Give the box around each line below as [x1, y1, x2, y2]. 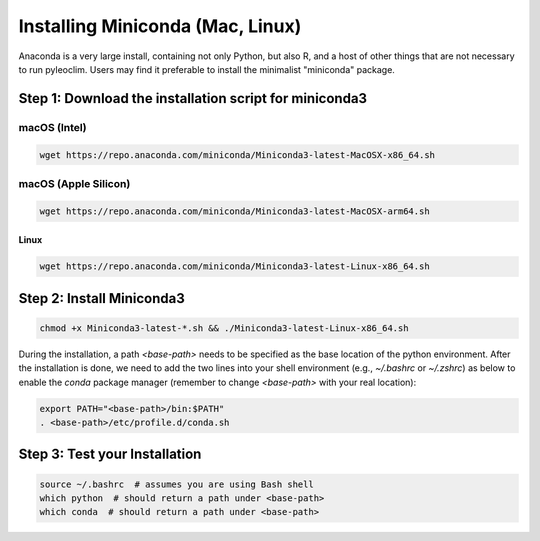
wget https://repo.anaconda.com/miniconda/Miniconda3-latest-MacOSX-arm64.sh [39, 205, 430, 217]
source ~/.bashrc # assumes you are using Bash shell [39, 478, 314, 490]
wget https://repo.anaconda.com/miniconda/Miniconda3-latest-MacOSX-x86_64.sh [39, 149, 435, 160]
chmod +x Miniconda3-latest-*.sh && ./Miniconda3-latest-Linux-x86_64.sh [39, 322, 409, 334]
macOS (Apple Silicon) [18, 176, 131, 190]
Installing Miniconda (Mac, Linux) [18, 15, 302, 37]
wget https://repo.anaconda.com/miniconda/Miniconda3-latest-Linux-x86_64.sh [39, 261, 430, 272]
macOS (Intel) [18, 120, 87, 134]
